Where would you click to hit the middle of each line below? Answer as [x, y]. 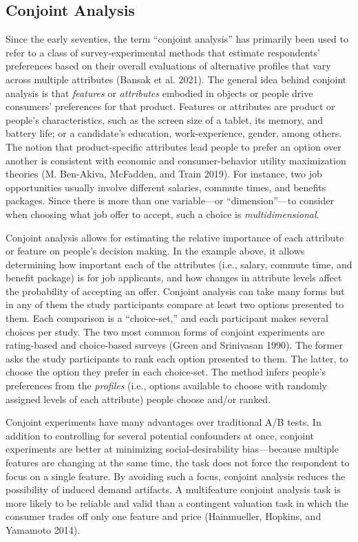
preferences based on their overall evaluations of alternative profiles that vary [168, 66]
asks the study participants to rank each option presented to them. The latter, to [177, 358]
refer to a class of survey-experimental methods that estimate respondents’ [163, 52]
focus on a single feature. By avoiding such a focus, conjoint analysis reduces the [176, 476]
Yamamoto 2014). [43, 529]
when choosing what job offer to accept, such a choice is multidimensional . [162, 214]
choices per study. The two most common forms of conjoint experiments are [165, 331]
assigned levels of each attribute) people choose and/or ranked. [138, 399]
